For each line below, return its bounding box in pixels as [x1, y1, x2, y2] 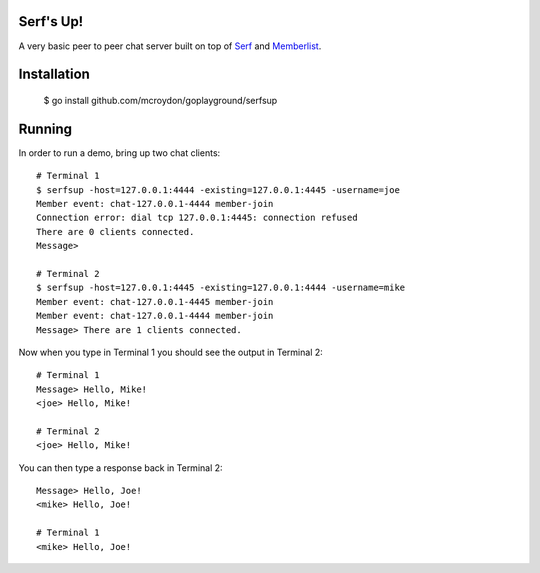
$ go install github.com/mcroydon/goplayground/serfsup [43, 94, 278, 106]
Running [18, 120, 73, 137]
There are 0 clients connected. [36, 226, 195, 237]
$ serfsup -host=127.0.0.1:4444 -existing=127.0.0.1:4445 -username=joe [36, 184, 400, 195]
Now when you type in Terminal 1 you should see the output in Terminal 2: [18, 346, 324, 358]
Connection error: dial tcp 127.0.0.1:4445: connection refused [36, 212, 359, 224]
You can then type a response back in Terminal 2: [18, 461, 224, 474]
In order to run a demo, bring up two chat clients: [18, 146, 221, 159]
